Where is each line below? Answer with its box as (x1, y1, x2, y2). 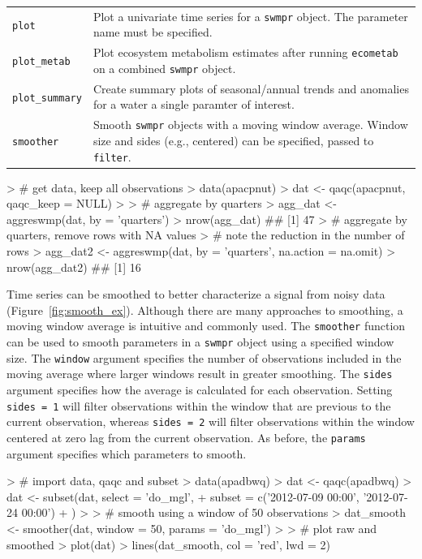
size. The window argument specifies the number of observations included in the (6, 349, 402, 366)
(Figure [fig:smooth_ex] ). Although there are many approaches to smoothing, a (6, 301, 403, 318)
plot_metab (12, 56, 71, 68)
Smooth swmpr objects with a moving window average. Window (93, 116, 408, 133)
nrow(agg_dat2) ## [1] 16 (6, 258, 141, 275)
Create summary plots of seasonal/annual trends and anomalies (93, 80, 409, 97)
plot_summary (12, 92, 82, 104)
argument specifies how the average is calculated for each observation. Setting (6, 381, 393, 398)
